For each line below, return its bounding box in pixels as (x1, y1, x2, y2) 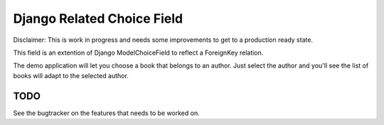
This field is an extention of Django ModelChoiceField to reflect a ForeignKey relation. (13, 48, 264, 57)
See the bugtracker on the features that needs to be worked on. (13, 109, 200, 117)
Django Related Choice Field (13, 11, 183, 26)
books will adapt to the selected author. (13, 71, 129, 80)
